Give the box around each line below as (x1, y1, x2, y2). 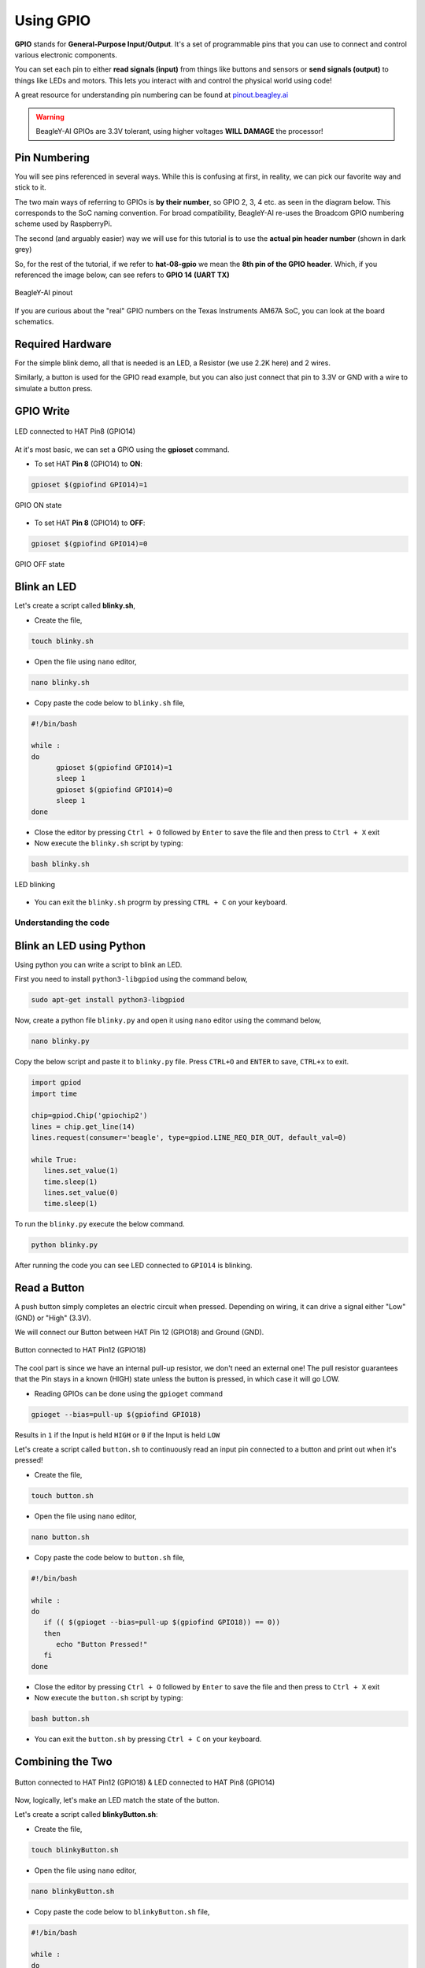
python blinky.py (31, 1241, 98, 1249)
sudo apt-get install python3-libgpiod (31, 996, 185, 1004)
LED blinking (14, 879, 55, 889)
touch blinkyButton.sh (31, 1845, 119, 1854)
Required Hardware (14, 337, 112, 350)
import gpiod (31, 1078, 82, 1087)
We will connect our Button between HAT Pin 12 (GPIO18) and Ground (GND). (14, 1327, 264, 1337)
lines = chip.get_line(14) (31, 1122, 135, 1131)
